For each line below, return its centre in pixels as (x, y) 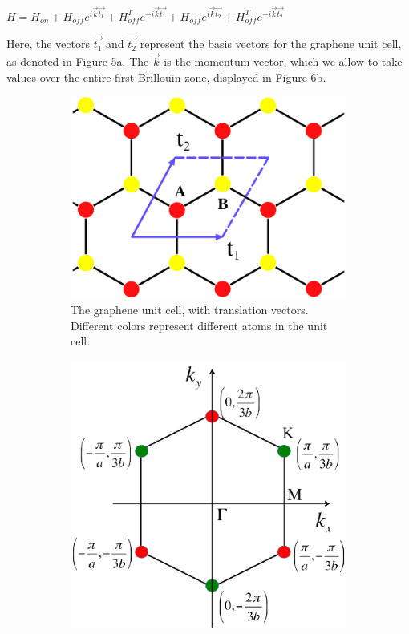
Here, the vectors (48, 44)
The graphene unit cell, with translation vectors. (190, 310)
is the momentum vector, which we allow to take (283, 61)
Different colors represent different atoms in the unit (199, 325)
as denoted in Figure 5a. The (78, 61)
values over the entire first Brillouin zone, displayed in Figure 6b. (166, 77)
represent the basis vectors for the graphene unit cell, (271, 44)
